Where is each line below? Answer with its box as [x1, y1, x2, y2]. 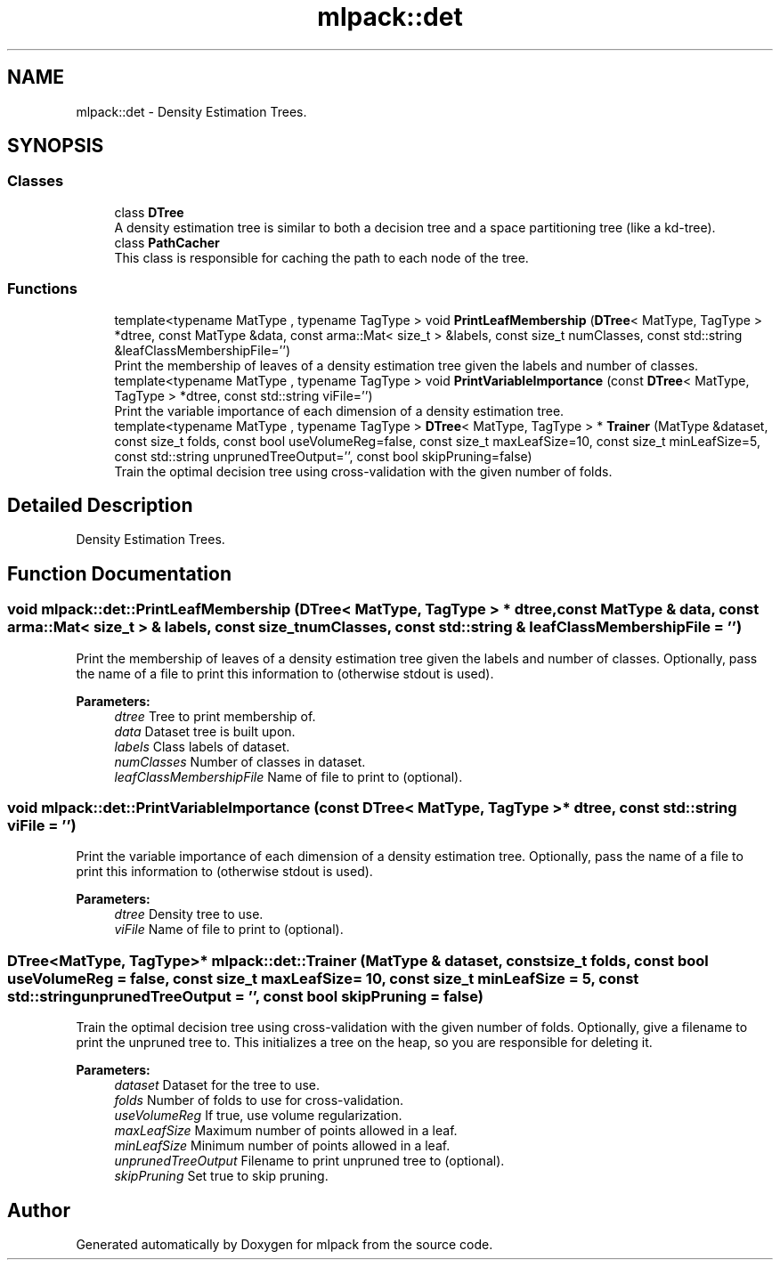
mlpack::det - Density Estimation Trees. [76, 103, 307, 119]
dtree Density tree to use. [114, 906, 264, 922]
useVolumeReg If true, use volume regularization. [114, 1108, 402, 1124]
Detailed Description [7, 493, 193, 516]
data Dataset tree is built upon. [114, 723, 296, 739]
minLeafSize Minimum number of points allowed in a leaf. [114, 1138, 451, 1154]
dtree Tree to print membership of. [114, 708, 316, 724]
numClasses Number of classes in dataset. [114, 753, 366, 769]
